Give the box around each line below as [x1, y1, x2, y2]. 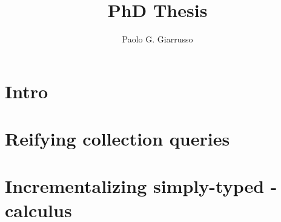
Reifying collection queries [5, 126, 230, 151]
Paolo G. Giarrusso [122, 33, 193, 45]
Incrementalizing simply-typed [5, 173, 265, 198]
